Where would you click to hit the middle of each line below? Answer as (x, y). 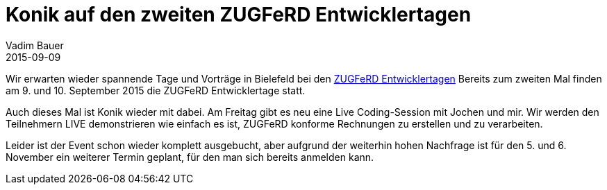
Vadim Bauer (35, 45)
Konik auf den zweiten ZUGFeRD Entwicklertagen (239, 15)
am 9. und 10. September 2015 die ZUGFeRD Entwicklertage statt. (156, 90)
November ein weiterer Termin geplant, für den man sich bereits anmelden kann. (190, 157)
